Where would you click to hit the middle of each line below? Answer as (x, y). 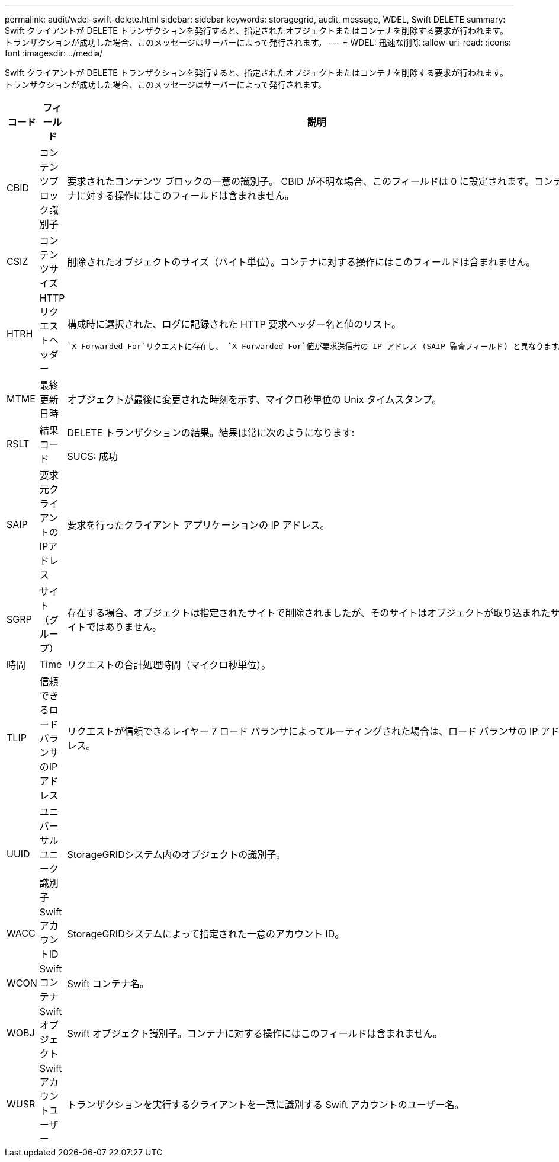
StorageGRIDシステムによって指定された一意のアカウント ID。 (206, 934)
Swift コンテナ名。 (108, 984)
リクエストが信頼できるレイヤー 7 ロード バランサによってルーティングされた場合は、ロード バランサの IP (303, 731)
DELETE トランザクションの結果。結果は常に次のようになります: (211, 433)
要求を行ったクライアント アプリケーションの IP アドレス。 (198, 525)
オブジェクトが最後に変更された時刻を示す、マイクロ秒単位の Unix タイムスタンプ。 (254, 399)
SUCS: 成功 (92, 456)
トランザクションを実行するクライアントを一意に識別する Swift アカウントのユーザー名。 (266, 1105)
